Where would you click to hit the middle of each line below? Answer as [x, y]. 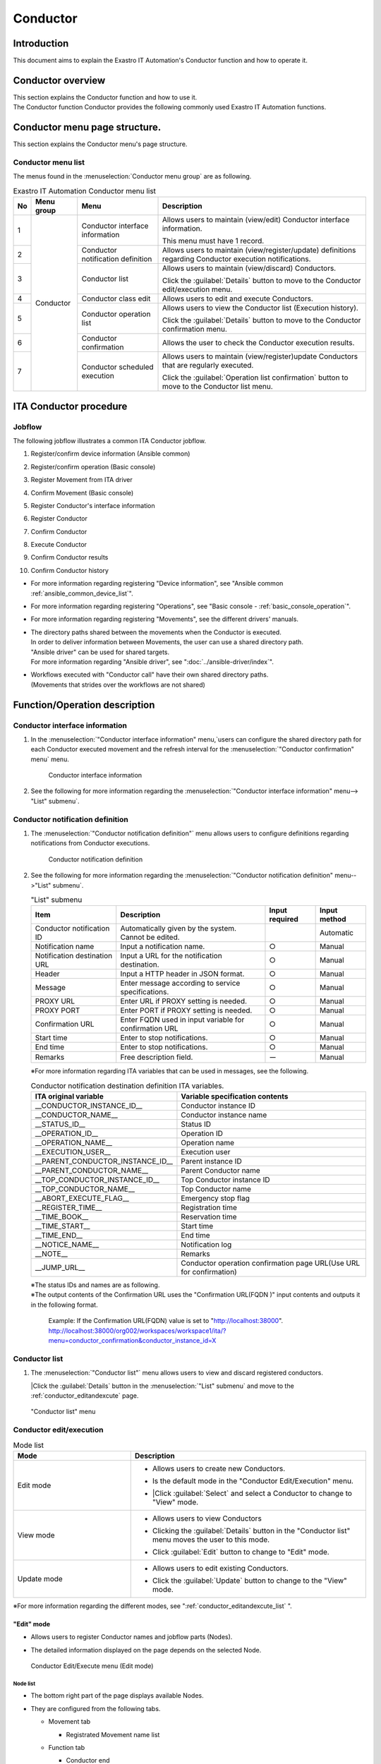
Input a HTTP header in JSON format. [182, 974]
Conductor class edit [116, 298]
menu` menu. [50, 759]
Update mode [40, 1578]
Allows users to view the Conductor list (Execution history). [260, 308]
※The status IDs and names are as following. [95, 1285]
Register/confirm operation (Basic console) [93, 466]
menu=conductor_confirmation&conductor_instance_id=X [132, 1341]
